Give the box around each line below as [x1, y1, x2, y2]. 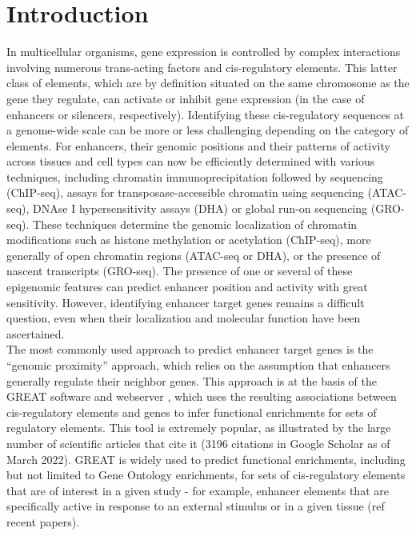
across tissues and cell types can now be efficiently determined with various [6, 153, 375, 170]
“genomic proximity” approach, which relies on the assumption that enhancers [6, 357, 390, 373]
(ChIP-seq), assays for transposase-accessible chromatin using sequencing [6, 184, 364, 201]
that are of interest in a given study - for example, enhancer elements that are [6, 482, 389, 498]
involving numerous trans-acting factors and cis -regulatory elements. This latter [6, 58, 398, 75]
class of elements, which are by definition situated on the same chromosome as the [6, 74, 410, 91]
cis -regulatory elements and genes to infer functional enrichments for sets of [6, 403, 377, 420]
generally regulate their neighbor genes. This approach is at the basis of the [6, 372, 377, 389]
